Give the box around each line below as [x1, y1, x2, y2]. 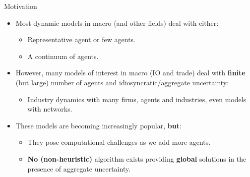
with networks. [27, 104, 72, 114]
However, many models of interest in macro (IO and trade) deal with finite [15, 67, 246, 78]
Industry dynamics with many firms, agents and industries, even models [27, 94, 247, 104]
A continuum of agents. [27, 51, 99, 61]
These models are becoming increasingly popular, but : [15, 120, 182, 130]
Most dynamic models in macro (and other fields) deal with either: [15, 17, 219, 28]
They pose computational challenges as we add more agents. [27, 137, 211, 147]
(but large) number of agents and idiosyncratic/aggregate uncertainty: [15, 77, 229, 87]
